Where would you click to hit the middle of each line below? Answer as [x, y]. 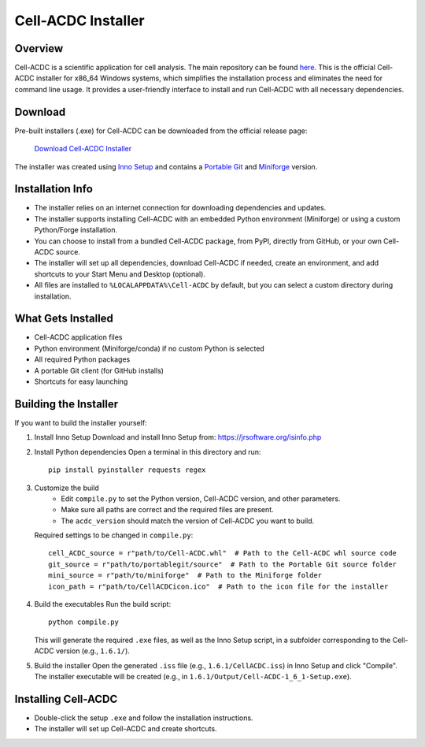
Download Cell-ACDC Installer [83, 149]
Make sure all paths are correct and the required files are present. [168, 510]
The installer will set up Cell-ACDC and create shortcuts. [126, 729]
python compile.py [84, 622]
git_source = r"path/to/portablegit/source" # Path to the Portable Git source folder [223, 564]
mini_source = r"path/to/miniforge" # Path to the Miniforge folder [185, 576]
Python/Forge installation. [76, 230]
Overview [39, 48]
